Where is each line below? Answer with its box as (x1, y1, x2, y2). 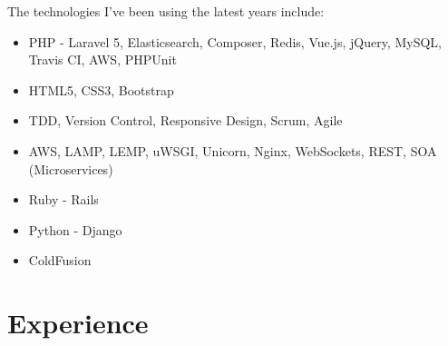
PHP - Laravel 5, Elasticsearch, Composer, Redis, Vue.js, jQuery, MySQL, (28, 32, 442, 51)
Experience (7, 304, 149, 341)
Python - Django (28, 220, 122, 239)
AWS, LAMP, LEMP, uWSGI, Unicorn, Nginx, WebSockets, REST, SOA (28, 141, 437, 160)
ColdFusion (28, 251, 92, 270)
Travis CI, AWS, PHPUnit (28, 50, 177, 69)
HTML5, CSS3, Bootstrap (28, 80, 174, 99)
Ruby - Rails (28, 190, 99, 209)
